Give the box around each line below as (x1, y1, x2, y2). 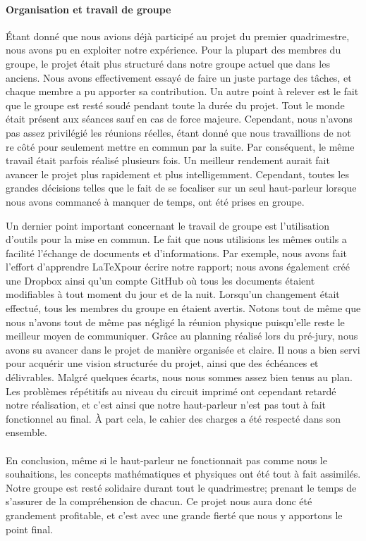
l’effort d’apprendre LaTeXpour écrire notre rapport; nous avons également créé (6, 259, 350, 274)
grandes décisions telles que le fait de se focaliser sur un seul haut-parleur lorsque (6, 180, 357, 195)
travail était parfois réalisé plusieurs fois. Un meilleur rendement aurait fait (6, 153, 330, 168)
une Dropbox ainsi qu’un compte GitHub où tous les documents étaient (6, 273, 315, 287)
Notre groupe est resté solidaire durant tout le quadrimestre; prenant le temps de (6, 480, 357, 495)
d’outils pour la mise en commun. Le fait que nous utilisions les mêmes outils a (6, 232, 347, 247)
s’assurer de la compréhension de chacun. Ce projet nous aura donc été (6, 494, 312, 509)
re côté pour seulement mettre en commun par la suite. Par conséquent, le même (6, 139, 355, 154)
